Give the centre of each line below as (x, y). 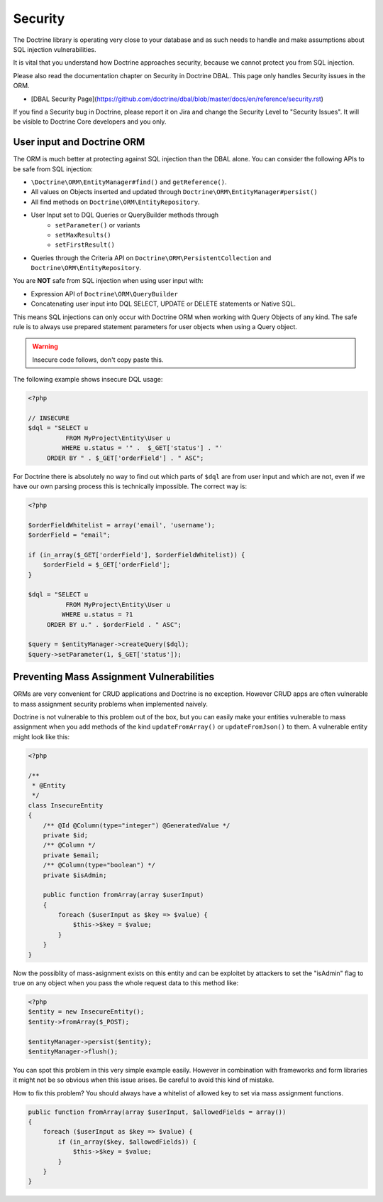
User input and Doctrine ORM (79, 142)
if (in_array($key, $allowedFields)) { (127, 1142)
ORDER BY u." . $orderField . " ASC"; (114, 624)
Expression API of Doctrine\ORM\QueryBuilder (105, 294)
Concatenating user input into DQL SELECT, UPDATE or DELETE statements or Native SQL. (163, 304)
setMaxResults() (83, 235)
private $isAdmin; (75, 875)
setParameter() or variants (98, 225)
